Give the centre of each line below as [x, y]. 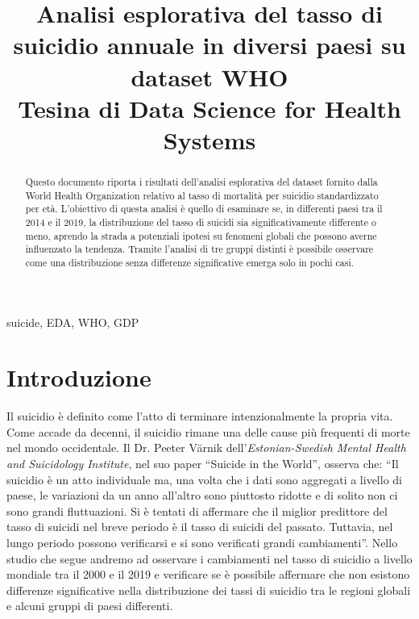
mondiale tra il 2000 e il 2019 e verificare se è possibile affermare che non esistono [208, 574]
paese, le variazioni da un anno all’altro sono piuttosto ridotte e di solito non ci [202, 495]
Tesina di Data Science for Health [209, 108]
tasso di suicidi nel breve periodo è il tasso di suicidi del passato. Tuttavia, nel [200, 527]
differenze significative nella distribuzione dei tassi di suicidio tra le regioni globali [209, 590]
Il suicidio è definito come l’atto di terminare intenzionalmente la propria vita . [200, 416]
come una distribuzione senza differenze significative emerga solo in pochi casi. [190, 262]
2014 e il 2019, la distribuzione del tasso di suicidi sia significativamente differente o [201, 222]
